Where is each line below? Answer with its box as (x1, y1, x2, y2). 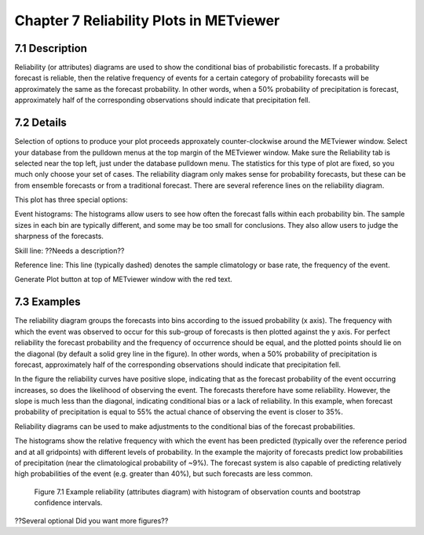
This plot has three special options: (14, 195, 129, 204)
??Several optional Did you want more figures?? (14, 515, 169, 526)
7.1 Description (14, 42, 88, 55)
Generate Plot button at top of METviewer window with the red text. (14, 275, 233, 284)
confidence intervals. (34, 498, 103, 508)
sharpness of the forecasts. (14, 232, 104, 241)
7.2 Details (14, 116, 67, 130)
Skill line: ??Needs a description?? (14, 246, 125, 255)
